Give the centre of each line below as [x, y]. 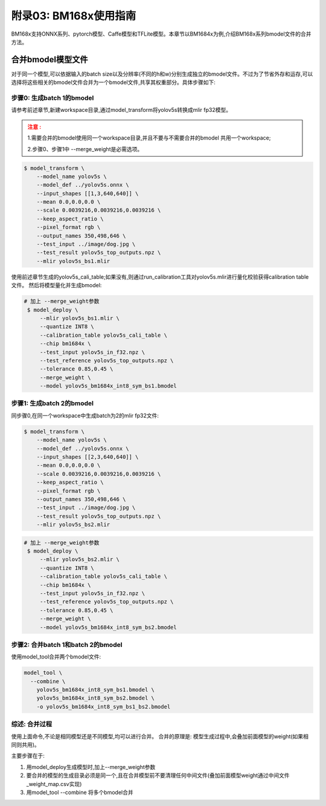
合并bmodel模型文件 [50, 60]
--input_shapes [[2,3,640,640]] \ [88, 457]
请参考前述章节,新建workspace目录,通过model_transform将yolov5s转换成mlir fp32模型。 [121, 110]
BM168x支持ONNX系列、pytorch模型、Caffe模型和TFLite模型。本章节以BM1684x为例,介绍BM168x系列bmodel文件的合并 [161, 34]
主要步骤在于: [28, 756]
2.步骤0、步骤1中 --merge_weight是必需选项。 [85, 149]
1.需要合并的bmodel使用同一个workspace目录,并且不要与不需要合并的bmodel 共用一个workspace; [149, 138]
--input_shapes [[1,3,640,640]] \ [88, 193]
